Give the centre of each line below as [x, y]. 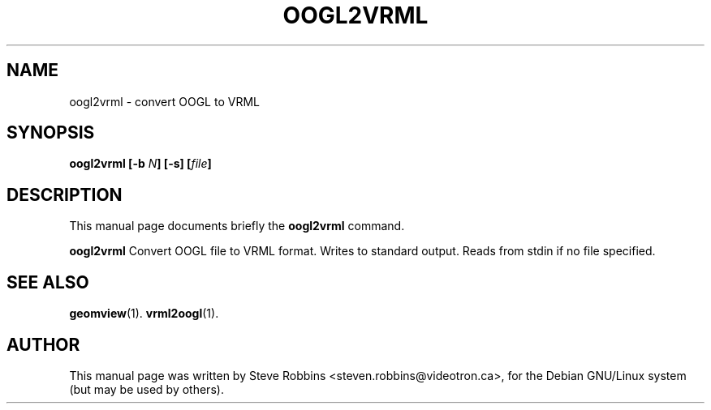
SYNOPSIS [51, 133]
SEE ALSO [48, 282]
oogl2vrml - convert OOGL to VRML [164, 101]
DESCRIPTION [65, 194]
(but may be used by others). [147, 389]
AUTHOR [43, 344]
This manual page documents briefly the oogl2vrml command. [237, 226]
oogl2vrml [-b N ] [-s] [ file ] [140, 164]
